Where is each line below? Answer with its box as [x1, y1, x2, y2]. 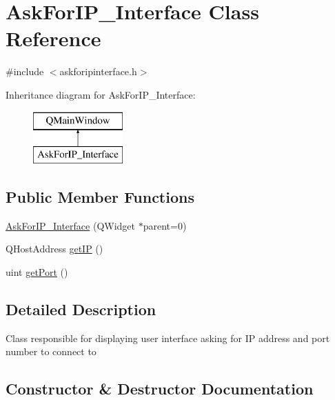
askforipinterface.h [59, 64, 137, 79]
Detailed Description [6, 299, 156, 320]
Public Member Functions [6, 186, 194, 208]
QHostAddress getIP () [6, 241, 103, 256]
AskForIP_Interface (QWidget [6, 218, 136, 232]
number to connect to [6, 344, 97, 359]
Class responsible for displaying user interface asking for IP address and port [6, 330, 330, 345]
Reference [6, 24, 101, 52]
